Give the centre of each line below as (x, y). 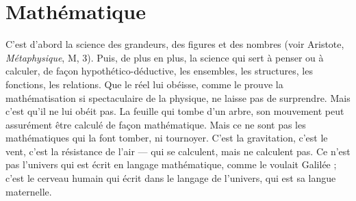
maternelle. (29, 191)
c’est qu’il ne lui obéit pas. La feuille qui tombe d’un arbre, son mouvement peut (175, 111)
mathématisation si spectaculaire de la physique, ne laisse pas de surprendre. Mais (178, 97)
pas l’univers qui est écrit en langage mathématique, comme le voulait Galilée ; (171, 164)
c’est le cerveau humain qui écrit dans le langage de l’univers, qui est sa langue (171, 178)
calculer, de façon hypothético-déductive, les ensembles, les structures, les (159, 71)
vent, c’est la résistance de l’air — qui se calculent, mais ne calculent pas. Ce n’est (178, 151)
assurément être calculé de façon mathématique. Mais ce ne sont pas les (156, 124)
